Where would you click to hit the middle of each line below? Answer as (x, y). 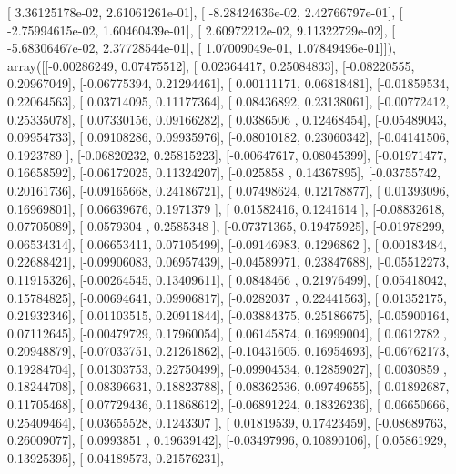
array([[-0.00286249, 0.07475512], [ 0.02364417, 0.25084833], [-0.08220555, (211, 65)
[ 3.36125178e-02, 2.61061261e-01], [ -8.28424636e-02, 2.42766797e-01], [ (205, 12)
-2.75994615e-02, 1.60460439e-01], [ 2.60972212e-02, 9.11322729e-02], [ (202, 30)
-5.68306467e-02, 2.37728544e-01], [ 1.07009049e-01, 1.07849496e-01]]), (202, 48)
